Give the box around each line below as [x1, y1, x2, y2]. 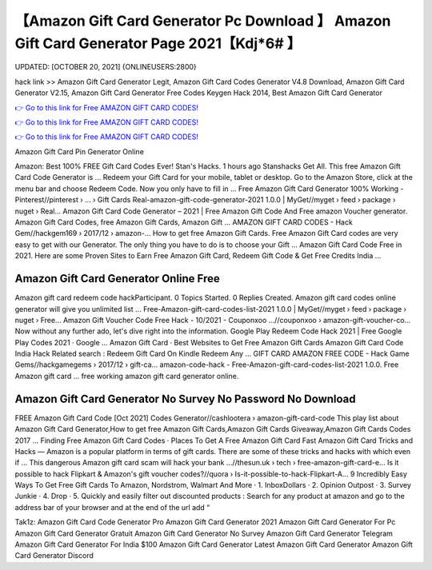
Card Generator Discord [14, 551, 94, 560]
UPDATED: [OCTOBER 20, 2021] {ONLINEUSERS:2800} [14, 62, 198, 72]
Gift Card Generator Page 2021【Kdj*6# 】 [14, 34, 302, 52]
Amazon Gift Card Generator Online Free [14, 272, 220, 285]
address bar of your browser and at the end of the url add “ [14, 502, 210, 512]
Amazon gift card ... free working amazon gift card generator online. [14, 371, 239, 381]
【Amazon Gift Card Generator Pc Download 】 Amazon [14, 12, 391, 30]
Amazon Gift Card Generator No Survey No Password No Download [14, 392, 356, 405]
